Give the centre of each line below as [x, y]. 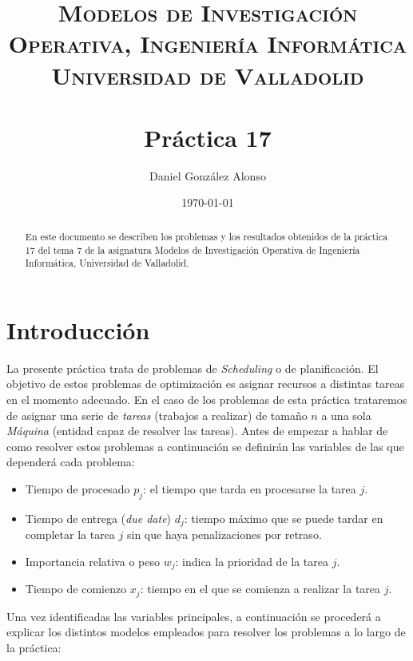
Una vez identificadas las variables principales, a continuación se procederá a [194, 616]
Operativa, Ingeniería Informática [208, 44]
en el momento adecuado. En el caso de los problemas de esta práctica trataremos [207, 399]
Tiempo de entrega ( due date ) [98, 518]
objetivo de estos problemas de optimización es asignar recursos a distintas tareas [206, 384]
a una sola [346, 415]
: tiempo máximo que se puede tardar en [284, 518]
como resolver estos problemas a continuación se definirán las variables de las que [205, 446]
